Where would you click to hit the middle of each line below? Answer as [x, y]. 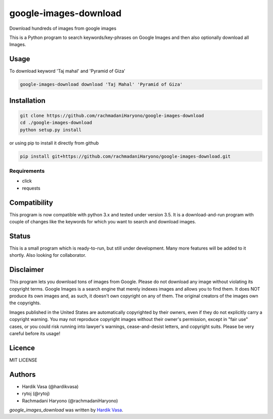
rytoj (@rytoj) [36, 394]
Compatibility [31, 202]
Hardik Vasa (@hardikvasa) [50, 386]
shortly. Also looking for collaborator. [48, 255]
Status [20, 236]
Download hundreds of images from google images [63, 28]
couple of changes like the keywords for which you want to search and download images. [103, 221]
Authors [22, 374]
